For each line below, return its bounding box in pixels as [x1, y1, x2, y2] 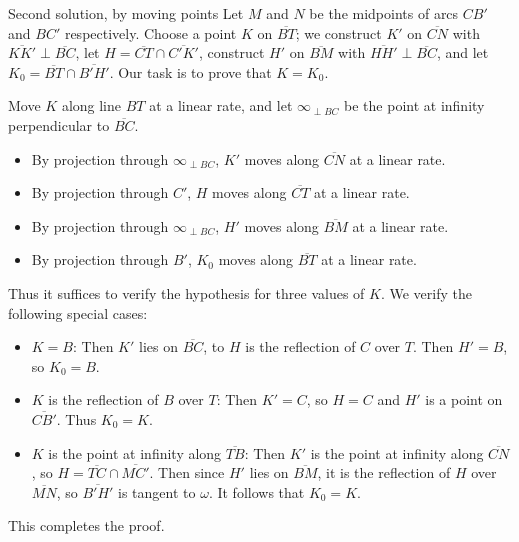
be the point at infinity [344, 95, 485, 116]
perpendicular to [8, 114, 110, 135]
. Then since [149, 462, 225, 483]
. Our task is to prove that [109, 61, 272, 82]
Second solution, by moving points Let [8, 3, 244, 23]
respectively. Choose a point [64, 22, 237, 43]
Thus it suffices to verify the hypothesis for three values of [8, 282, 365, 303]
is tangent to [118, 481, 196, 502]
